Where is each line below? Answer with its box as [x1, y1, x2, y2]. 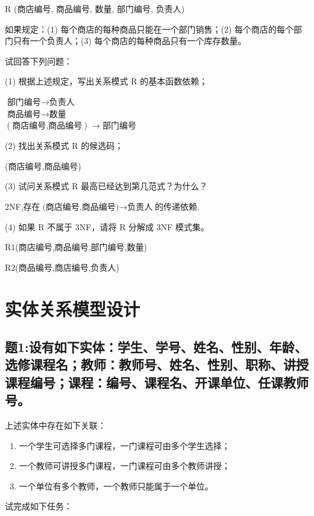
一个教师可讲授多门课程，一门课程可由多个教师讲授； [19, 459, 230, 472]
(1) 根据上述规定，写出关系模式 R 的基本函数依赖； [5, 75, 208, 87]
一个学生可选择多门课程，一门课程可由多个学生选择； [19, 439, 230, 451]
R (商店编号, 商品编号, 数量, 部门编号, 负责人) [5, 2, 185, 14]
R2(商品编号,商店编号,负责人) [5, 260, 119, 273]
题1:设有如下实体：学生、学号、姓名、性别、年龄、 [5, 338, 307, 356]
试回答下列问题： [5, 54, 72, 67]
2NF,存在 [5, 200, 40, 212]
